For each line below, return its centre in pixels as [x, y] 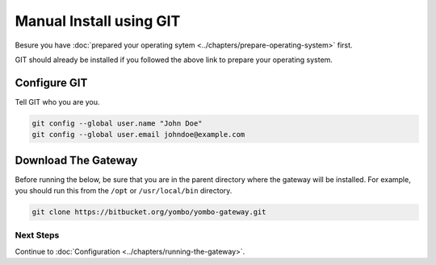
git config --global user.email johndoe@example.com [138, 135]
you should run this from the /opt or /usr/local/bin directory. [124, 191]
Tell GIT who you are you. [57, 101]
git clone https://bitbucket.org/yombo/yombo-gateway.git [149, 212]
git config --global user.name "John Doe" [117, 123]
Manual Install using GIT [98, 21]
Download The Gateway [76, 160]
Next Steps [37, 235]
